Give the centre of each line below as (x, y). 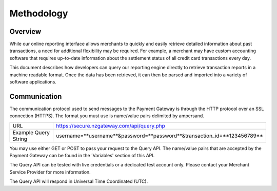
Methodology (39, 13)
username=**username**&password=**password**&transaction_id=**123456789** (160, 136)
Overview (25, 31)
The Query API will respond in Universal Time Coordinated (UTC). (79, 181)
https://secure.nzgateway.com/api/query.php (110, 125)
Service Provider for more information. (50, 172)
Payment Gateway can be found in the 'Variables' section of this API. (82, 156)
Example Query (31, 132)
